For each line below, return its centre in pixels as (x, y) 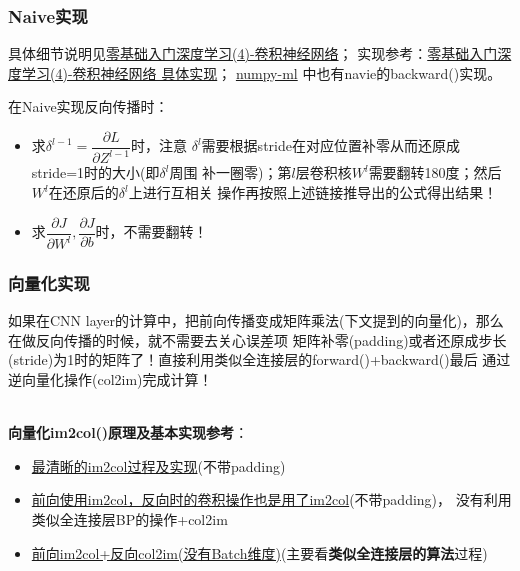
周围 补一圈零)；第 (230, 172)
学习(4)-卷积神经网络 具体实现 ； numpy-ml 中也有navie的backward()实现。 (261, 72)
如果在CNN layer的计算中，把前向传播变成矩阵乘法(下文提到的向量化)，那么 (256, 320)
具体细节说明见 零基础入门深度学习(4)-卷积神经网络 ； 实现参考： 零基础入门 (253, 53)
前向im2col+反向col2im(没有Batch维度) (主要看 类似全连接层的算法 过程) (259, 552)
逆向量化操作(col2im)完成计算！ (110, 379)
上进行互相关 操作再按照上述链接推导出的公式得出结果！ (313, 192)
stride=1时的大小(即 (95, 172)
